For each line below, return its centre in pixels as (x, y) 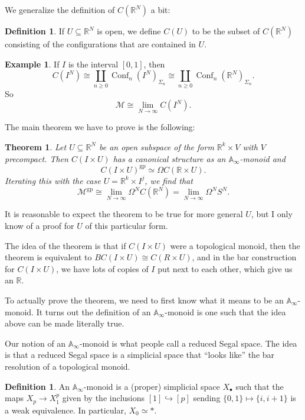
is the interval (93, 64)
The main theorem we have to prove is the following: (100, 127)
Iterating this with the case (53, 180)
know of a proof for (40, 226)
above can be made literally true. (65, 323)
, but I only (272, 214)
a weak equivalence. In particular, (65, 410)
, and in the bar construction (244, 257)
